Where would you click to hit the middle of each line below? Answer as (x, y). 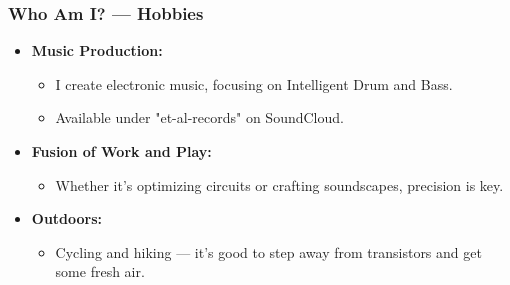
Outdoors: (67, 218)
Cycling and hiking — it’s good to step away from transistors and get (268, 251)
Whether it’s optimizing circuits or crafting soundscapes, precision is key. (279, 184)
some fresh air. (100, 271)
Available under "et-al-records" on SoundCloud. (199, 117)
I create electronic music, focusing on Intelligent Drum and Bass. (254, 83)
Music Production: (97, 50)
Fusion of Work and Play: (121, 151)
